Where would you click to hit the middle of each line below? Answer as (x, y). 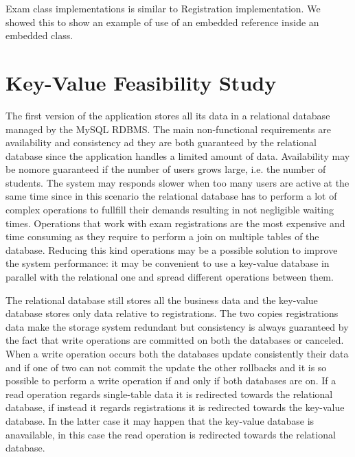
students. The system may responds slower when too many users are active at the (177, 182)
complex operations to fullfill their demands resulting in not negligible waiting (170, 210)
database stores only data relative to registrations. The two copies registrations (172, 313)
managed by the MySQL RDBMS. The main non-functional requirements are (168, 129)
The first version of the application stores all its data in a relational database (168, 115)
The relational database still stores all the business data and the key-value (162, 300)
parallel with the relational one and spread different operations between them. (170, 277)
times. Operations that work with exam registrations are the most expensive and (175, 223)
